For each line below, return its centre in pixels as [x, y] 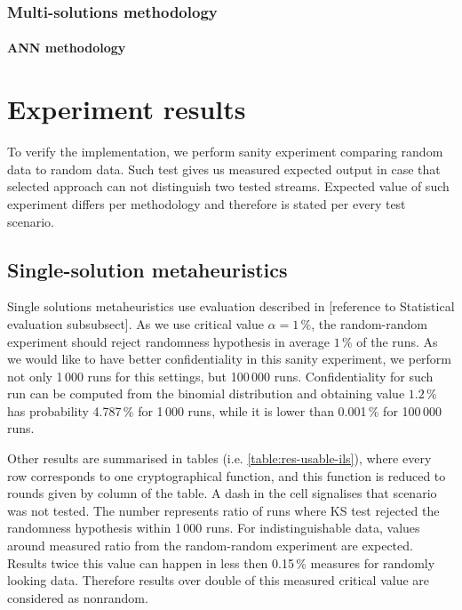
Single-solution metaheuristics [147, 269]
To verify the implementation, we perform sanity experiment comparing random [225, 152]
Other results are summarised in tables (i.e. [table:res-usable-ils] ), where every [219, 458]
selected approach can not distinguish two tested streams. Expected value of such [228, 186]
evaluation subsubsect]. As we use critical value [135, 323]
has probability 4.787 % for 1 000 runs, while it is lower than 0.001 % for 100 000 [224, 410]
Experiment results [127, 109]
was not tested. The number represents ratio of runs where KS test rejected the [223, 510]
